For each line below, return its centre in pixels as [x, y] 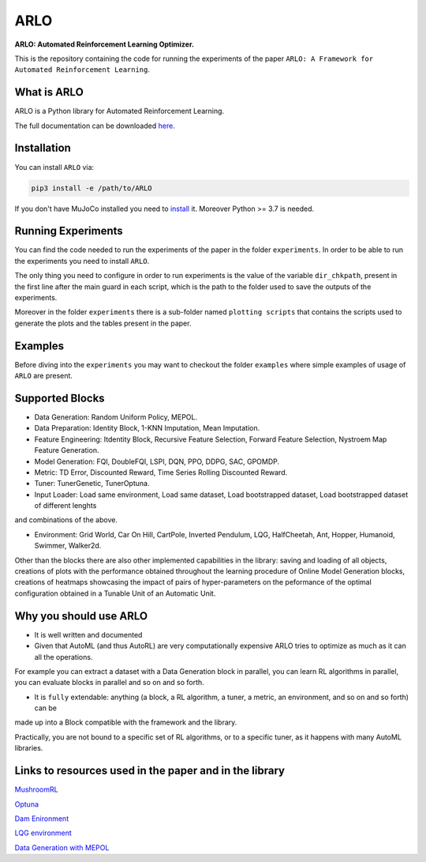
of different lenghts [65, 506]
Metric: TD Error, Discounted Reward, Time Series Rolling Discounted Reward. [161, 472]
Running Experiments [69, 231]
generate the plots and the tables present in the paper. [103, 323]
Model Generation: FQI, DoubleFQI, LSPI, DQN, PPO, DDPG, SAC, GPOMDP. [157, 461]
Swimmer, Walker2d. [68, 546]
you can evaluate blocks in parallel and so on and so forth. [109, 683]
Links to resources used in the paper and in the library [150, 771]
